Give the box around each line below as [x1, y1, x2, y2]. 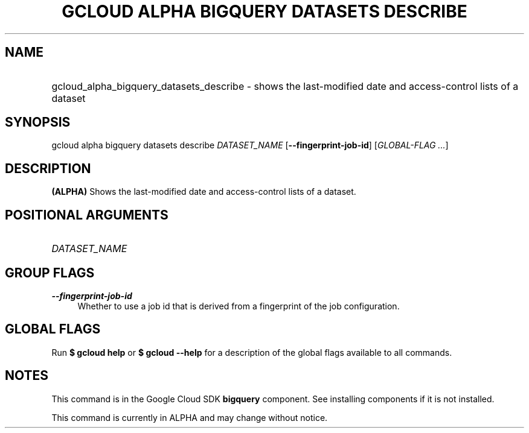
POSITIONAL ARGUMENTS [5, 207, 168, 223]
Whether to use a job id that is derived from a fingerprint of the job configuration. [77, 300, 400, 311]
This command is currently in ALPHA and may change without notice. [51, 412, 328, 423]
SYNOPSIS [5, 115, 71, 130]
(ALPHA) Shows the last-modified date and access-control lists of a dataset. [51, 186, 356, 197]
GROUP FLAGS [5, 265, 95, 280]
